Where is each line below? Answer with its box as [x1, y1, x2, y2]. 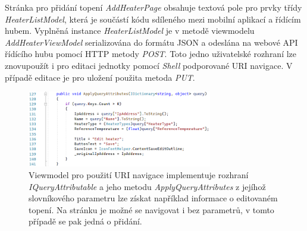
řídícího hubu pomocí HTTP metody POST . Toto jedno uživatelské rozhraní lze [5, 48, 297, 60]
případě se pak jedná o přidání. [29, 215, 142, 227]
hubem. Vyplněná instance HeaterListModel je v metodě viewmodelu [5, 24, 255, 37]
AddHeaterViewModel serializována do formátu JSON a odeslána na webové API [5, 36, 298, 48]
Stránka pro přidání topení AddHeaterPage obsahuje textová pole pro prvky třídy [5, 1, 302, 13]
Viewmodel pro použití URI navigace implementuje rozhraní [29, 168, 249, 181]
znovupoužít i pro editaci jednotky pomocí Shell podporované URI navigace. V [5, 59, 293, 71]
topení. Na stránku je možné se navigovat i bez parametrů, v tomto [29, 203, 274, 216]
